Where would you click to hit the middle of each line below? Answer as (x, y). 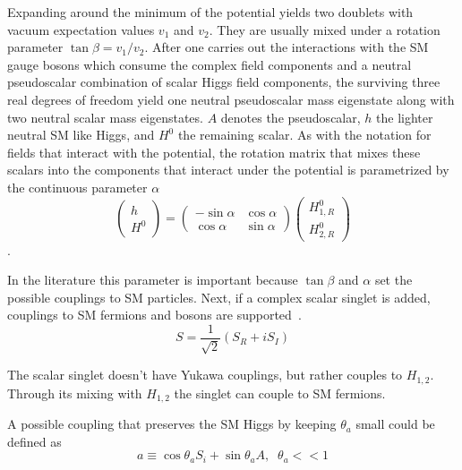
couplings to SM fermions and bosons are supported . (154, 315)
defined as (34, 441)
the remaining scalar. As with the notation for (304, 135)
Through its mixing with (75, 393)
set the (394, 280)
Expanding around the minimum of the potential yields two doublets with (210, 12)
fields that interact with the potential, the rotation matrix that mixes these (214, 152)
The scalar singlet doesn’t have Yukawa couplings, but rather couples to (205, 375)
